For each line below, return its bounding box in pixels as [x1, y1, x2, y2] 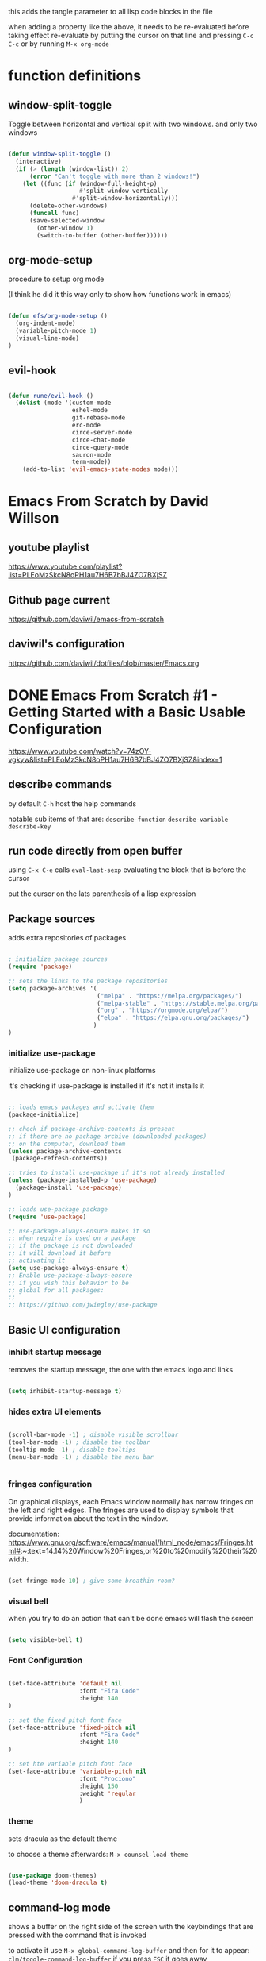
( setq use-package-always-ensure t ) [8, 1264, 129, 1272]
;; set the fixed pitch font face [8, 1716, 123, 1724]
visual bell [8, 1596, 49, 1607]
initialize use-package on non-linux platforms [8, 1066, 156, 1075]
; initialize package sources [8, 955, 108, 963]
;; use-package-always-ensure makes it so [8, 1227, 150, 1235]
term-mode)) [71, 458, 112, 466]
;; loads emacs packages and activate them [8, 1103, 154, 1111]
